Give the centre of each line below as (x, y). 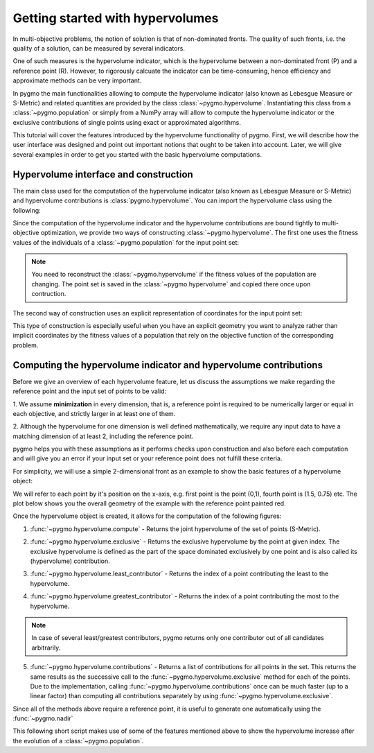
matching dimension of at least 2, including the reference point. (103, 436)
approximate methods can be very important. (77, 80)
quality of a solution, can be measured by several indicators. (99, 48)
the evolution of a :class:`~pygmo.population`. (78, 741)
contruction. (49, 294)
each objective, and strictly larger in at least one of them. (94, 413)
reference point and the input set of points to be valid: (89, 391)
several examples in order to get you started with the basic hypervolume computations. (137, 154)
